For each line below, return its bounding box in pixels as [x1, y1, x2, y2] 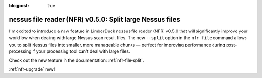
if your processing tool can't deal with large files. [32, 48, 131, 54]
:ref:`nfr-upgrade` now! [9, 66, 55, 72]
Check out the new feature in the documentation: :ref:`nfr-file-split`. [9, 57, 144, 63]
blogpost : [9, 3, 29, 8]
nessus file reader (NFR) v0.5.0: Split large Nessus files [9, 15, 180, 24]
